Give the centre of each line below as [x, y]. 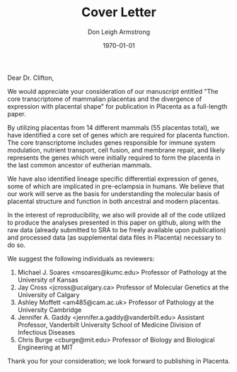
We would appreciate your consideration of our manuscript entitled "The [113, 91]
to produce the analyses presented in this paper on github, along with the [114, 222]
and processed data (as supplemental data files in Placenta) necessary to [114, 237]
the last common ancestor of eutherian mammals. [80, 165]
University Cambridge [50, 310]
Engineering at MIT [45, 347]
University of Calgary [48, 294]
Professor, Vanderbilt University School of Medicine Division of [109, 325]
